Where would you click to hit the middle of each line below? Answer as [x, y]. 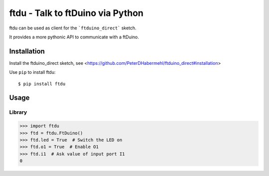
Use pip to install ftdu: [32, 72]
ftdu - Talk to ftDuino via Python [76, 13]
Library [18, 112]
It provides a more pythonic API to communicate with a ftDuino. [74, 37]
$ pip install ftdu [42, 84]
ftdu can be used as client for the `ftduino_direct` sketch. [73, 28]
